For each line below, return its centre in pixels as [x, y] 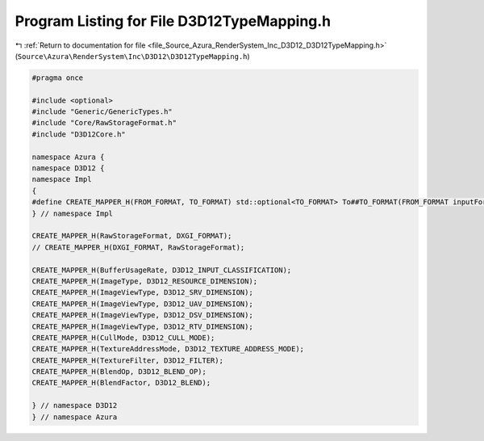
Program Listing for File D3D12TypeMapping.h [173, 21]
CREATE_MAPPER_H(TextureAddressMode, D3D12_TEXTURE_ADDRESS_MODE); [168, 349]
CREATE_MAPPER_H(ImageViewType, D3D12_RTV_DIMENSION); [142, 326]
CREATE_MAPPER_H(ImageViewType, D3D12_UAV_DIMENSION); [142, 304]
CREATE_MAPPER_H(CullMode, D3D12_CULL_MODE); [123, 338]
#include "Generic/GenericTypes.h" [102, 112]
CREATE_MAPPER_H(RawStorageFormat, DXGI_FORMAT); [132, 236]
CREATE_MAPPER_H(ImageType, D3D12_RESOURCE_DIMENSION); [145, 281]
